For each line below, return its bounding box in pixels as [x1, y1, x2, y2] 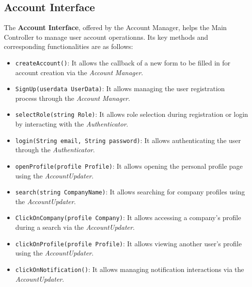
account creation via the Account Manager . [15, 67, 143, 77]
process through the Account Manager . [15, 93, 130, 103]
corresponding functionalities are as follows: [4, 41, 133, 51]
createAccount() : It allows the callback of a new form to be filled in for [15, 57, 231, 67]
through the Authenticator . [15, 144, 95, 155]
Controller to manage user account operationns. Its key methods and [4, 32, 208, 42]
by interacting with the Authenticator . [15, 119, 128, 129]
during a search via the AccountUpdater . [15, 222, 135, 232]
